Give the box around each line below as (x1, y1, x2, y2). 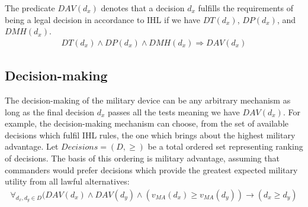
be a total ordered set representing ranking (147, 140, 303, 153)
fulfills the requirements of (198, 2, 293, 14)
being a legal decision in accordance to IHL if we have (5, 13, 201, 25)
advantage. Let (5, 140, 59, 153)
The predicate (5, 2, 55, 14)
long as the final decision (5, 105, 95, 118)
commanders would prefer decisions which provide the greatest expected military (5, 163, 298, 176)
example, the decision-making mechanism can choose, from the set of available (5, 117, 289, 130)
